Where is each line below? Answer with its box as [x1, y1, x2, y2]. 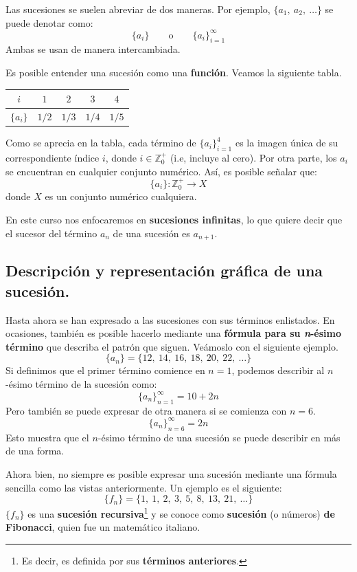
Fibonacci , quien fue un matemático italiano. [5, 520, 200, 534]
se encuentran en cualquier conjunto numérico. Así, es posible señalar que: [5, 164, 317, 178]
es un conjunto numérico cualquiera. [45, 189, 197, 203]
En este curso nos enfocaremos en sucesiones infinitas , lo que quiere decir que [5, 212, 343, 226]
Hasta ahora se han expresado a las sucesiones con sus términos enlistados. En [5, 312, 335, 327]
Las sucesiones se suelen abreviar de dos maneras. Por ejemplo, [5, 2, 270, 16]
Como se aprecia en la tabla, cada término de [5, 135, 196, 150]
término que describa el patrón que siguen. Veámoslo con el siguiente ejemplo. [5, 339, 338, 353]
